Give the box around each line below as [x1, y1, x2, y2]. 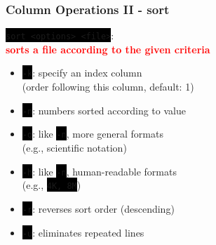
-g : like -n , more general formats [22, 126, 163, 141]
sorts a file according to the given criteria [6, 41, 210, 56]
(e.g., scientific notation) [22, 140, 127, 155]
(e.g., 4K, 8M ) [22, 178, 81, 192]
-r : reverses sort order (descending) [22, 201, 175, 216]
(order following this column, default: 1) [22, 79, 194, 94]
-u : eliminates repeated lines [22, 225, 144, 239]
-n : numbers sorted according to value [22, 102, 186, 117]
